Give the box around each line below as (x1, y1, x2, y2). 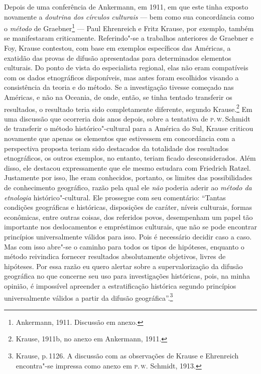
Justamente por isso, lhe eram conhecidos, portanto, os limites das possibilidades (4, 172, 252, 183)
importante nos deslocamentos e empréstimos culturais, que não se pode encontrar (4, 221, 257, 232)
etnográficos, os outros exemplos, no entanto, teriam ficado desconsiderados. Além (4, 153, 256, 163)
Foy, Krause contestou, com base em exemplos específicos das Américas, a (4, 43, 231, 53)
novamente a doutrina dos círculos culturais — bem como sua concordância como (4, 11, 254, 22)
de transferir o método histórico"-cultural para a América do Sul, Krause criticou (4, 123, 253, 134)
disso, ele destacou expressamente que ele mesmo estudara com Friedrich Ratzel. (4, 162, 251, 173)
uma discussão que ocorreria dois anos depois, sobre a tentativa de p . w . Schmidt (4, 113, 250, 123)
